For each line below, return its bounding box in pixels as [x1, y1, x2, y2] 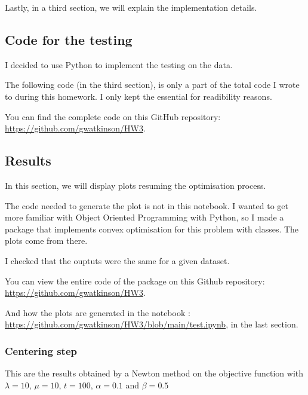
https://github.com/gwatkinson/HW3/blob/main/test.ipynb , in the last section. [5, 318, 298, 330]
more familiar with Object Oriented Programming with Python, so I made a [5, 211, 284, 223]
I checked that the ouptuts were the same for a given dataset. [5, 254, 230, 267]
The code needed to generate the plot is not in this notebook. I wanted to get [5, 199, 288, 212]
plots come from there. [5, 234, 88, 247]
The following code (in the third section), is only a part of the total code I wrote [5, 78, 300, 91]
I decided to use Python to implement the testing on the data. [5, 58, 233, 71]
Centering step [5, 343, 77, 358]
